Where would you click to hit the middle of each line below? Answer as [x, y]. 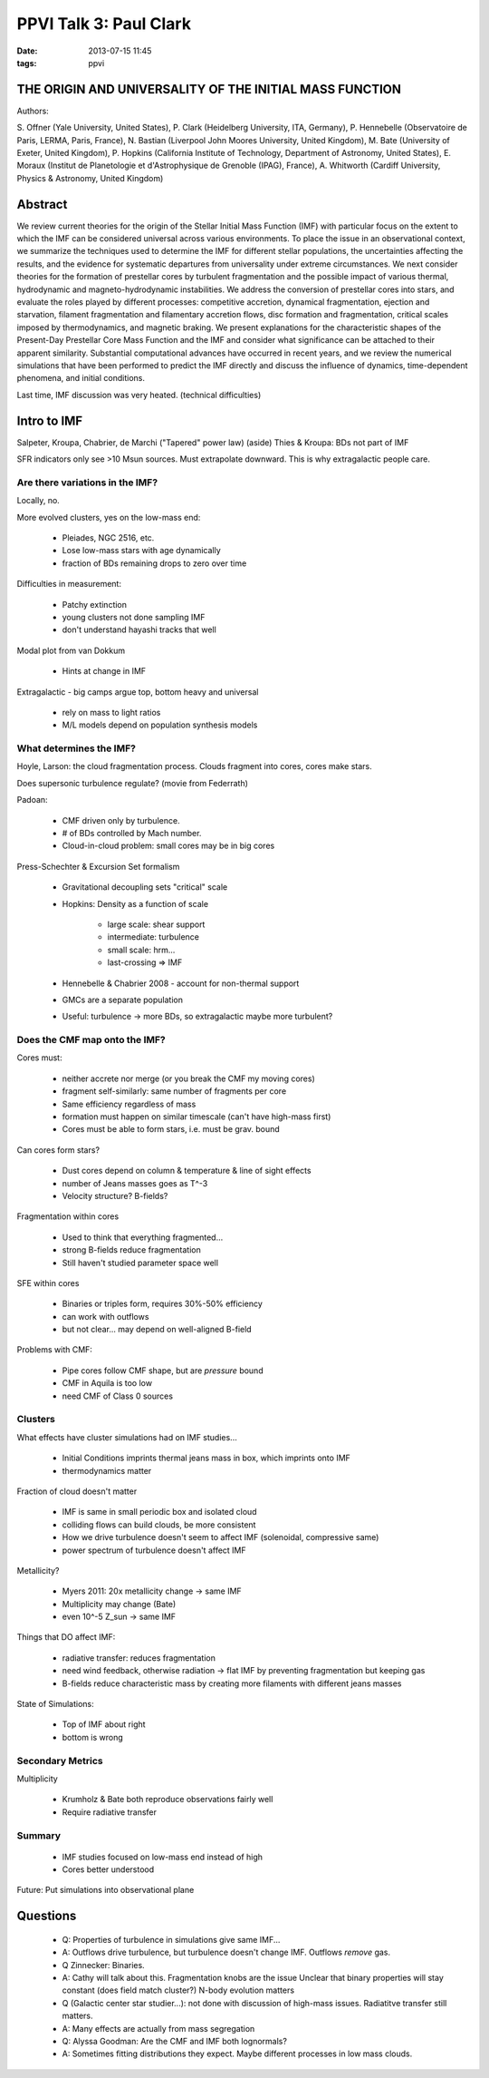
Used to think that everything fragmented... [143, 1237]
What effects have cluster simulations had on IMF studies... [127, 1437]
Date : [27, 51]
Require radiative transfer [110, 1812]
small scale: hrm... [141, 950]
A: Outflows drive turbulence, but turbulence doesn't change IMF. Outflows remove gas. [226, 1952]
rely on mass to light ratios [111, 712]
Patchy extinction [94, 604]
